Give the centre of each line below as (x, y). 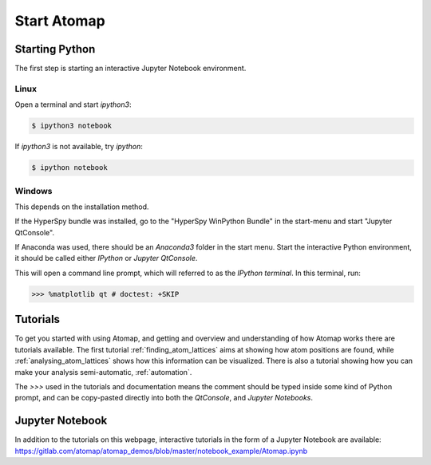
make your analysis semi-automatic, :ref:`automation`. (103, 372)
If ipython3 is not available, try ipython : (79, 147)
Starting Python (55, 49)
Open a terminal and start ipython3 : (73, 104)
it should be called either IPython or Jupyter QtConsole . (106, 258)
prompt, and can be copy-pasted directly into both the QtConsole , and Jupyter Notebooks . (164, 398)
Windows (34, 191)
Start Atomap (60, 21)
